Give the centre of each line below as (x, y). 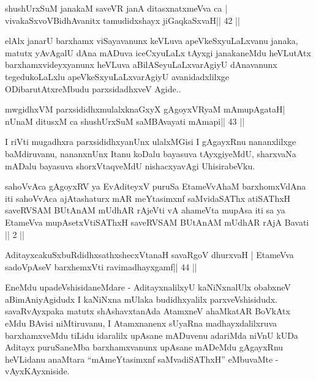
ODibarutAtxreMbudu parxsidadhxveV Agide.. (93, 88)
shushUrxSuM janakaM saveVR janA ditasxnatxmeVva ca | (116, 8)
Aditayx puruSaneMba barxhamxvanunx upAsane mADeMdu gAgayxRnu (144, 347)
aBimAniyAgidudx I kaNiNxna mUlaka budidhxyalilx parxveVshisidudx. (141, 299)
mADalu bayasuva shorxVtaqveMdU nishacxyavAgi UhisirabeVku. (130, 165)
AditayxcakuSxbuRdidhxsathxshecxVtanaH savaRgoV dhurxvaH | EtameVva (149, 255)
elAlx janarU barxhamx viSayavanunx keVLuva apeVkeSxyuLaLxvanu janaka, (152, 41)
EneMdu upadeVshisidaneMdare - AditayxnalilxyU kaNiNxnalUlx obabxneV (148, 287)
